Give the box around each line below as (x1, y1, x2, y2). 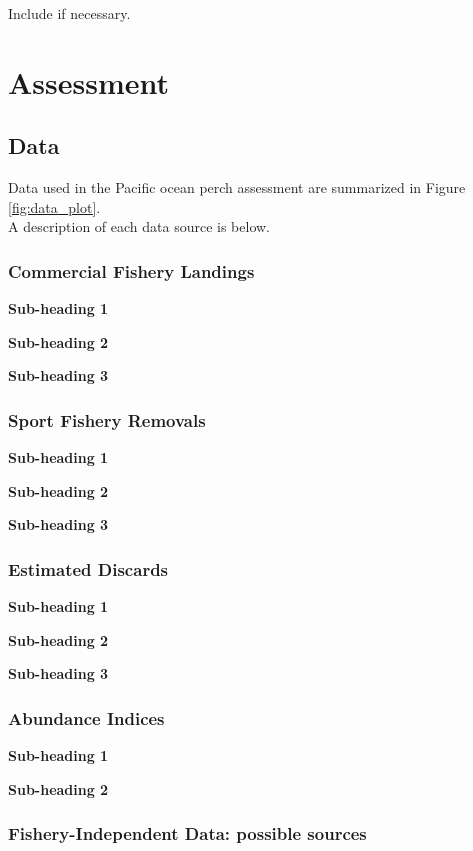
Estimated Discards (8, 556, 169, 581)
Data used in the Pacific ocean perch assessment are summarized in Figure (8, 177, 466, 198)
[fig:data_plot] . (8, 196, 101, 217)
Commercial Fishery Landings (8, 258, 255, 283)
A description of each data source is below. (8, 216, 271, 237)
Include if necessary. (8, 3, 131, 23)
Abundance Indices (8, 705, 165, 730)
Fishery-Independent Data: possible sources (8, 821, 367, 846)
